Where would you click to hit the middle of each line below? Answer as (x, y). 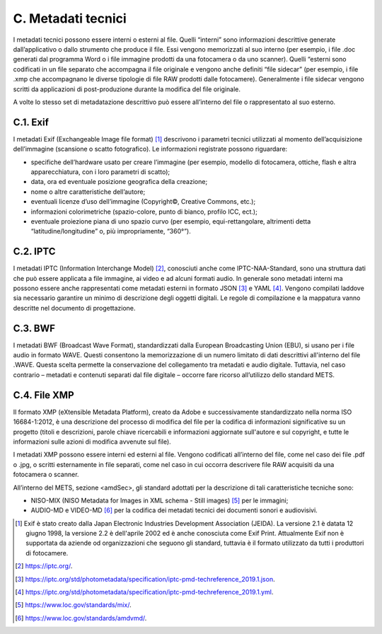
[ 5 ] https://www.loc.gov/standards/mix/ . (73, 605)
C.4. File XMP (44, 395)
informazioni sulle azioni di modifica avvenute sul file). (92, 442)
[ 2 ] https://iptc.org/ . (44, 566)
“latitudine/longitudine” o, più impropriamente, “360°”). (111, 231)
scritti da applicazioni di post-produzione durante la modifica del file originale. (127, 89)
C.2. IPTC (34, 252)
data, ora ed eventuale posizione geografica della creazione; (119, 182)
